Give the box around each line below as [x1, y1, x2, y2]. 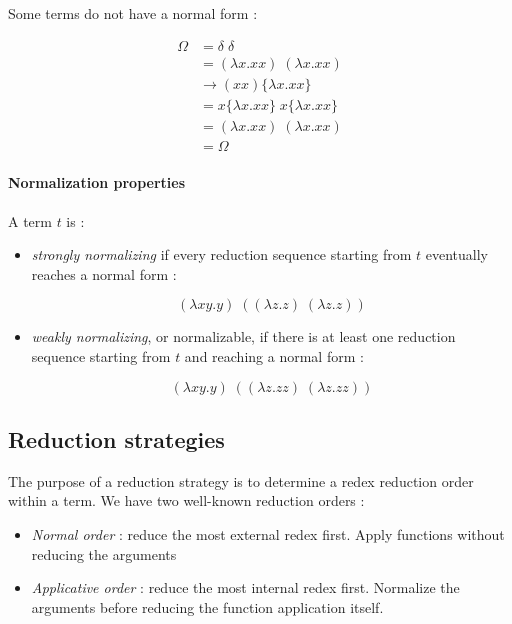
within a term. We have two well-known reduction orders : [8, 490, 365, 511]
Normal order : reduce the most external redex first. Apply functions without [31, 523, 505, 544]
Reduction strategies [8, 423, 225, 454]
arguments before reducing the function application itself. [31, 596, 384, 617]
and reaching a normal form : [184, 345, 364, 366]
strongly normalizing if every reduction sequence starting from [31, 244, 412, 265]
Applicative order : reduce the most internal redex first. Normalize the [31, 577, 460, 598]
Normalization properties [8, 172, 186, 193]
